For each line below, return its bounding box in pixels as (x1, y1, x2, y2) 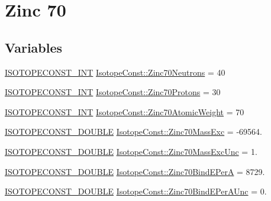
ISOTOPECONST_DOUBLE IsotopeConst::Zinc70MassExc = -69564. (5, 125, 262, 138)
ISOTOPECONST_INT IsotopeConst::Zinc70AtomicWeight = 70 (5, 105, 244, 118)
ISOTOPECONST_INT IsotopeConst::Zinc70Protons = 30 (5, 86, 221, 98)
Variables (5, 38, 63, 56)
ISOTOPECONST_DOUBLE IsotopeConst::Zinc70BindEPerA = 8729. (5, 165, 265, 177)
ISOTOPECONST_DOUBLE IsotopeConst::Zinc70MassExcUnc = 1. (5, 145, 257, 157)
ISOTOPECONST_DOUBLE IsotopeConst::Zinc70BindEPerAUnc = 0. (5, 185, 267, 197)
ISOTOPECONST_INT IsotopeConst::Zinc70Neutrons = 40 (5, 66, 225, 78)
